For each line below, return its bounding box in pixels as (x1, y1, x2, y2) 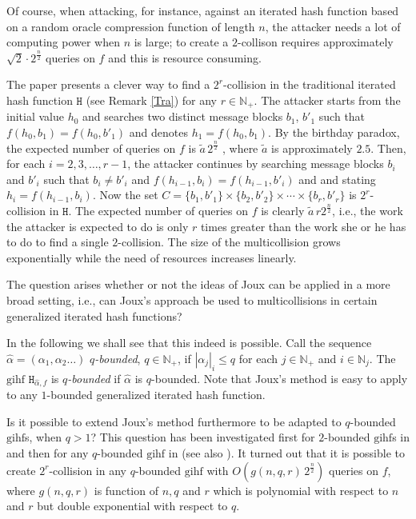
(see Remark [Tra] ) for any (86, 91, 217, 108)
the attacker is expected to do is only (6, 218, 189, 234)
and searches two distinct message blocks (82, 108, 283, 125)
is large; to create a (134, 34, 229, 50)
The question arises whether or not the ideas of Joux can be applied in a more (6, 276, 390, 293)
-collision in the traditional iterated (223, 76, 396, 93)
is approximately (271, 139, 353, 156)
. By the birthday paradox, (268, 124, 400, 141)
